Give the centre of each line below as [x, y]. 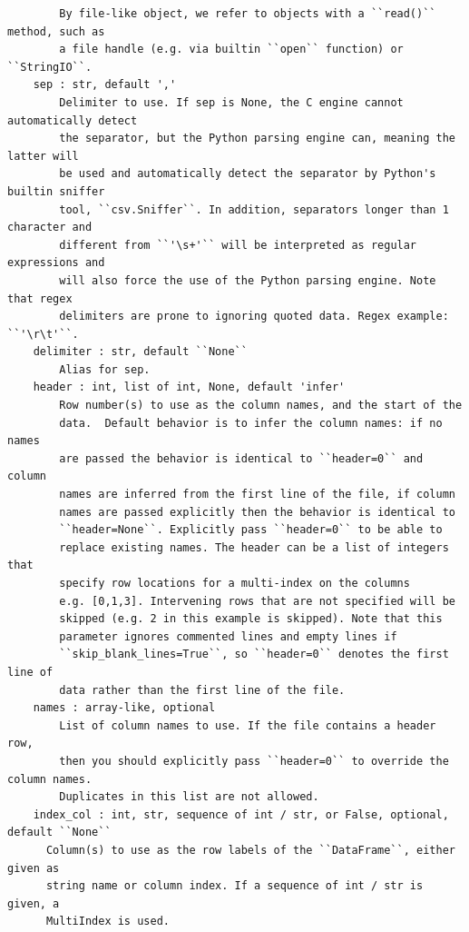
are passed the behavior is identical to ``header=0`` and [241, 458]
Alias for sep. [105, 369]
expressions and [56, 263]
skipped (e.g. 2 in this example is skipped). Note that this [251, 619]
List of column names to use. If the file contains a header [248, 725]
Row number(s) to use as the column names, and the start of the [261, 406]
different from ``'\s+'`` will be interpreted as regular [238, 245]
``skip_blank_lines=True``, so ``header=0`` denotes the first [254, 654]
